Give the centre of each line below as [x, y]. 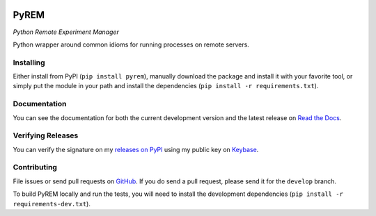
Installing [29, 63]
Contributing [35, 167]
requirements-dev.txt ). [52, 203]
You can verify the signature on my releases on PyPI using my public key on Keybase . [136, 149]
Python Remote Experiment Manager [66, 32]
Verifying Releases [46, 135]
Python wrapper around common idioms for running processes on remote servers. [131, 44]
